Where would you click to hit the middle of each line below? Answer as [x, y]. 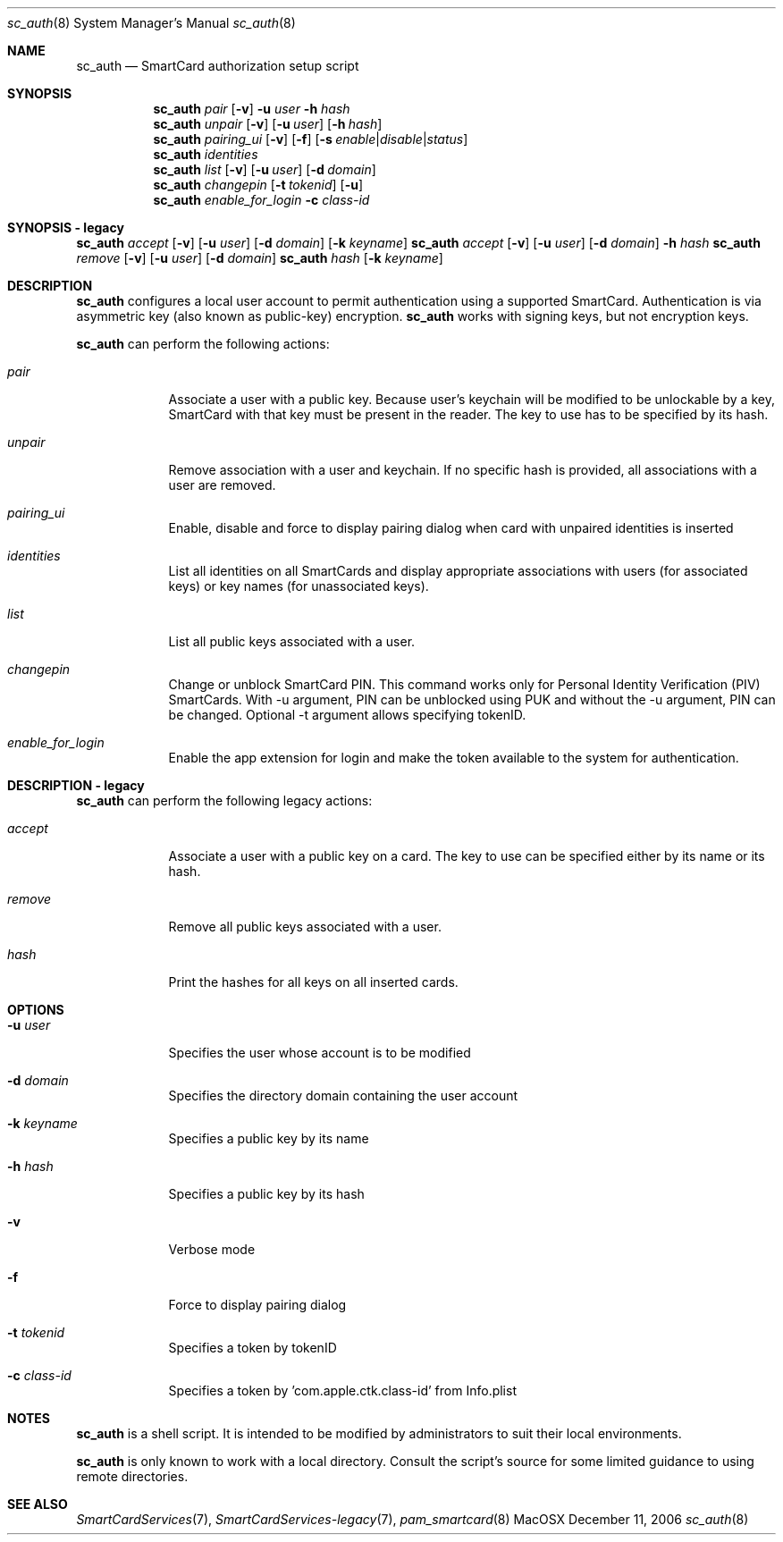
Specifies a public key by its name [269, 1138]
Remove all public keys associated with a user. [305, 927]
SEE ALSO [38, 1504]
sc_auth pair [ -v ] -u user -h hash [252, 109]
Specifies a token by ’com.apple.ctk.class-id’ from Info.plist [342, 1390]
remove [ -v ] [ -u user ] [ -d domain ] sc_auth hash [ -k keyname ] [260, 258]
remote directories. [132, 1476]
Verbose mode [212, 1249]
